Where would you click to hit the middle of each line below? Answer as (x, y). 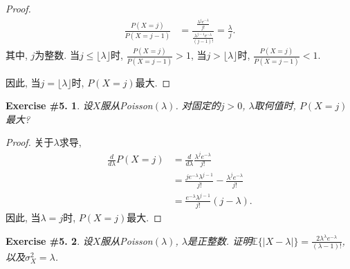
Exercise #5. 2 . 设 (49, 240)
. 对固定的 (198, 105)
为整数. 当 (57, 55)
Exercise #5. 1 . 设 (49, 105)
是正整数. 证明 (220, 240)
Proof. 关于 (30, 142)
